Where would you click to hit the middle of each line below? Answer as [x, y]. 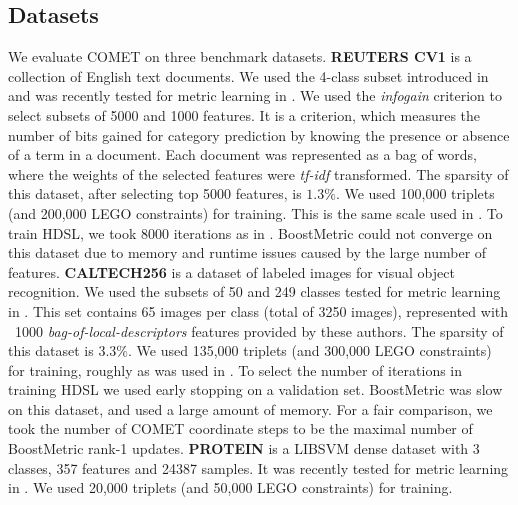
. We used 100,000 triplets [415, 193]
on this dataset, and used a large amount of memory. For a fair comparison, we [250, 408]
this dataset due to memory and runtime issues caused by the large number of [247, 252]
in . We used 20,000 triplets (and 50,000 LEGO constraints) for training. [230, 487]
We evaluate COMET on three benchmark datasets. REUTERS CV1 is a [240, 56]
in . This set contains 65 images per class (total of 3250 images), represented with [258, 310]
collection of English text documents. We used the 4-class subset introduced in [248, 75]
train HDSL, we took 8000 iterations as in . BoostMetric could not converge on [250, 232]
